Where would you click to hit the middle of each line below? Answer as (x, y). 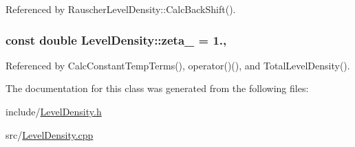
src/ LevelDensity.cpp (50, 134)
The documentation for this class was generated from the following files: (157, 88)
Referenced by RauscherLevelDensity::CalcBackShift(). (121, 9)
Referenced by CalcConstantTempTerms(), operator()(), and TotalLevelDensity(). (178, 65)
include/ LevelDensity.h (54, 111)
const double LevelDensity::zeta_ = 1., (116, 39)
